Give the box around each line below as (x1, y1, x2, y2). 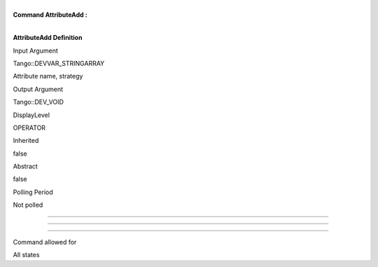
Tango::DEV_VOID (13, 98, 64, 107)
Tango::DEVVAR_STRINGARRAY (13, 59, 105, 67)
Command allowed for (13, 238, 77, 246)
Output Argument (13, 85, 63, 93)
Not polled (13, 200, 43, 210)
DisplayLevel (13, 111, 50, 119)
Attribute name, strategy (13, 72, 83, 81)
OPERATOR (13, 123, 45, 132)
